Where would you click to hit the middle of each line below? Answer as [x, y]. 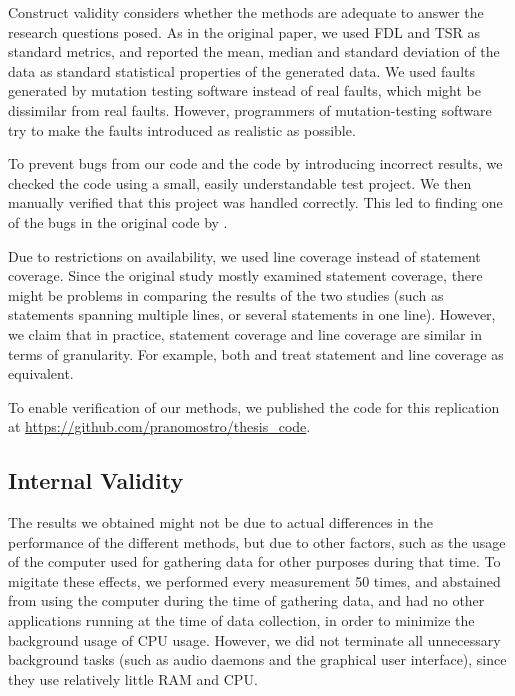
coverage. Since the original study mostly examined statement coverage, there [245, 275]
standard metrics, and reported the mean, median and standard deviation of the [254, 51]
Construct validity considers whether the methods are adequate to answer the [246, 12]
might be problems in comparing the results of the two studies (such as [226, 294]
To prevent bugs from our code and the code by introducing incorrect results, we [255, 163]
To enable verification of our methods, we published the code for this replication [254, 406]
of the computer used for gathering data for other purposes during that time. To [254, 561]
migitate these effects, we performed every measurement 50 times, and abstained [254, 580]
